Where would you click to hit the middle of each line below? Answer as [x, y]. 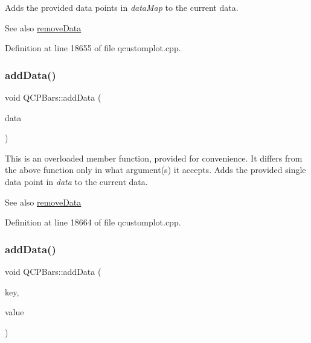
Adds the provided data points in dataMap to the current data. [122, 7]
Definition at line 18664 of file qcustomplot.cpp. [93, 222]
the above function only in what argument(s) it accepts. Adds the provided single [155, 170]
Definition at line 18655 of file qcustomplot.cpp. [93, 48]
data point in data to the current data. [76, 181]
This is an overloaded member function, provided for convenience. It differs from [154, 158]
